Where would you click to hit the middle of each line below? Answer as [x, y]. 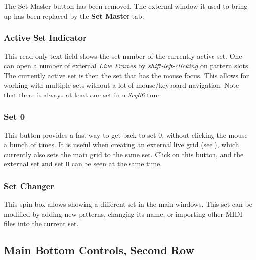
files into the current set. [41, 223]
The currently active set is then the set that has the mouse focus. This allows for [127, 75]
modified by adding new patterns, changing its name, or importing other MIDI [123, 213]
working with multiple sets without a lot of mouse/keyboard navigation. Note [122, 85]
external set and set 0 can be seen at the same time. [83, 164]
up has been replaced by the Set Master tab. [74, 16]
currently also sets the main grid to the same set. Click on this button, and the [124, 154]
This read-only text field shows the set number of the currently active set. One [123, 56]
